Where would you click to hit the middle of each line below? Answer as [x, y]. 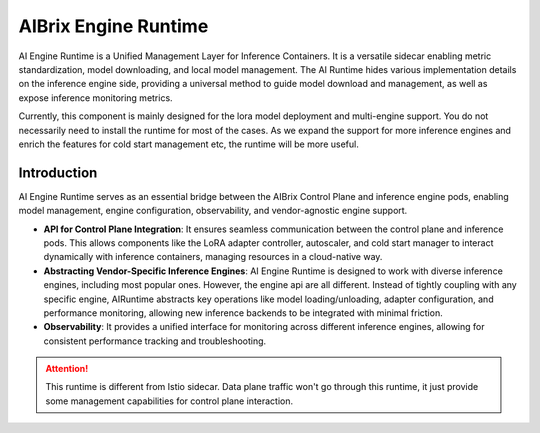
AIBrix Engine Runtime [113, 26]
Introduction [58, 172]
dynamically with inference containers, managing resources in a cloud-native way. [213, 257]
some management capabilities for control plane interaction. [169, 401]
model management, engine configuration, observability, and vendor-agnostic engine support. [213, 211]
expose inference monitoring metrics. [96, 97]
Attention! [67, 369]
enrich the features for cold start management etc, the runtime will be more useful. [188, 144]
